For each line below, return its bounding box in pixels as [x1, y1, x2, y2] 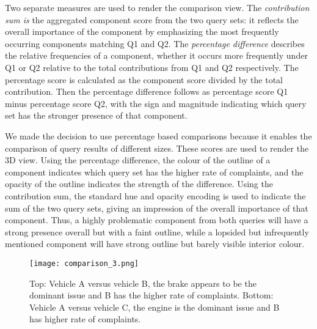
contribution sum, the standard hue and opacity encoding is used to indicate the [5, 189, 306, 202]
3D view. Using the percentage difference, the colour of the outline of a [5, 153, 271, 166]
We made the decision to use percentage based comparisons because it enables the [5, 129, 312, 142]
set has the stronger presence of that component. [5, 109, 188, 122]
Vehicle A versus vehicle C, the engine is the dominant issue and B [29, 300, 280, 313]
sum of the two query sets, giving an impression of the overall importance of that [5, 201, 308, 214]
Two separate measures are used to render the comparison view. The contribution [5, 1, 310, 13]
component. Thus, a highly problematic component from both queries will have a [5, 213, 308, 226]
